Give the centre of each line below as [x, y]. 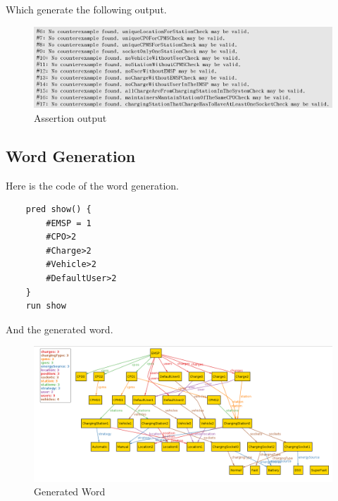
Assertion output [70, 117]
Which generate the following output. [86, 9]
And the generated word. [60, 329]
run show [46, 306]
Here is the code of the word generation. [92, 185]
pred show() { [58, 210]
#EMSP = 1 [69, 223]
